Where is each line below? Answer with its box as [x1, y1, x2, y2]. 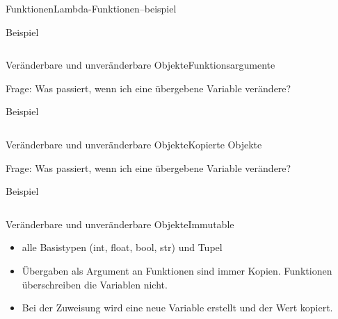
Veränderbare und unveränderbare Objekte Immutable [6, 216, 234, 231]
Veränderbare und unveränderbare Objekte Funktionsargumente [6, 58, 275, 72]
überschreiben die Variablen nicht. [22, 277, 168, 291]
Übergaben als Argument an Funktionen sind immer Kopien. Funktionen [22, 263, 332, 277]
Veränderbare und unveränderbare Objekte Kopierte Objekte [6, 137, 262, 151]
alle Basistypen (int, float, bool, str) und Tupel [22, 240, 223, 255]
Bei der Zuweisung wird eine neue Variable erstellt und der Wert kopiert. [22, 300, 333, 315]
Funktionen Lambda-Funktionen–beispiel [6, 1, 177, 15]
